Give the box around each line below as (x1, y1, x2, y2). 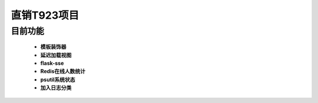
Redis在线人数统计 (40, 68, 85, 75)
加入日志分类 (40, 84, 72, 91)
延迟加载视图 (40, 51, 72, 59)
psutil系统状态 (40, 76, 76, 83)
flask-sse (40, 59, 64, 67)
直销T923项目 (11, 9, 79, 22)
